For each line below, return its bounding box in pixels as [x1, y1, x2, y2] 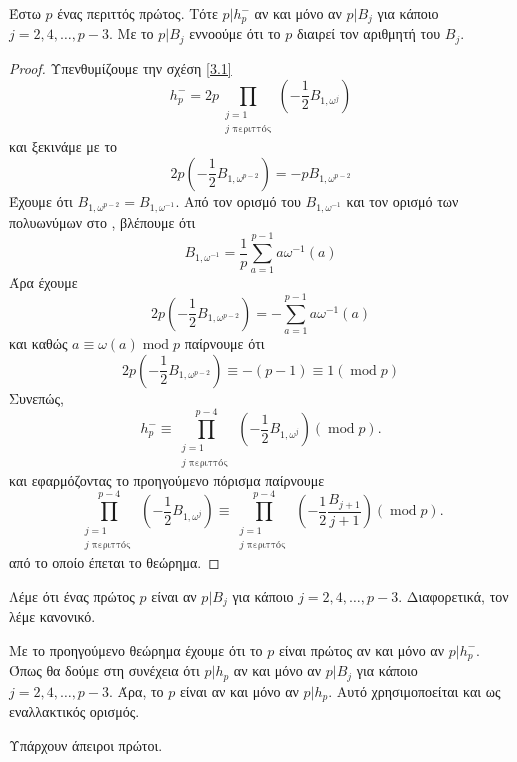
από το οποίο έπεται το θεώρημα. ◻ [9, 551, 220, 572]
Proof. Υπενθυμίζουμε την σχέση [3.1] [9, 57, 232, 78]
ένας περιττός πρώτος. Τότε [57, 3, 218, 23]
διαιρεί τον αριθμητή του [296, 23, 441, 44]
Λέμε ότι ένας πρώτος [9, 585, 135, 606]
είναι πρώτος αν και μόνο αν [278, 639, 445, 660]
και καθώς [9, 333, 68, 354]
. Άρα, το [109, 680, 164, 701]
